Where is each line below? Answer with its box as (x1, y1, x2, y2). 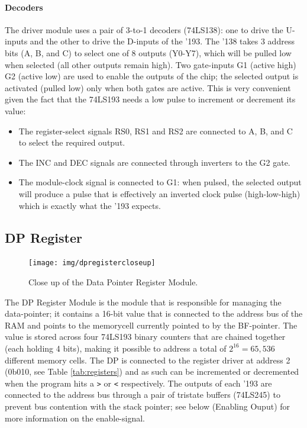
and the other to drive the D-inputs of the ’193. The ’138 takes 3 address (30, 35, 295, 47)
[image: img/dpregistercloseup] (28, 259, 156, 268)
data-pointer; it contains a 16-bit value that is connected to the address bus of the (5, 307, 303, 320)
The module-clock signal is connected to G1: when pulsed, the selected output (18, 176, 302, 188)
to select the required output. (18, 136, 125, 149)
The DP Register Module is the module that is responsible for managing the (5, 295, 282, 308)
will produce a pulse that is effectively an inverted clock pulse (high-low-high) (18, 187, 300, 199)
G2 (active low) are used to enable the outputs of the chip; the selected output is (5, 70, 299, 82)
